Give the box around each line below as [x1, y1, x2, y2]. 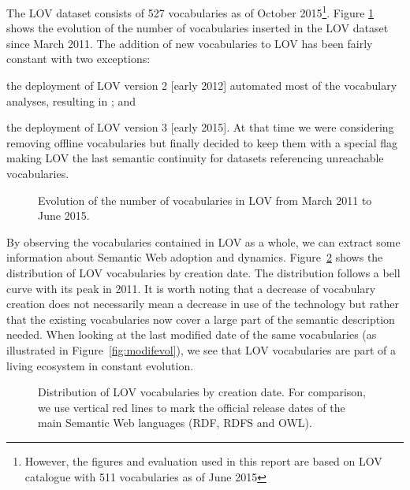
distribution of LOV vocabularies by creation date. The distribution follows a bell [6, 264, 401, 280]
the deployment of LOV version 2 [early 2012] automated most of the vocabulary [6, 77, 397, 94]
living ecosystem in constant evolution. [6, 357, 194, 373]
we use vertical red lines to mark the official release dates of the [38, 399, 345, 415]
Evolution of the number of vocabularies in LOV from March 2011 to [38, 191, 372, 208]
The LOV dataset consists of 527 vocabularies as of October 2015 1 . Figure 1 [6, 2, 375, 20]
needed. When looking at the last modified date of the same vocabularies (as [6, 326, 377, 343]
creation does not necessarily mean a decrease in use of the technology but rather [6, 295, 399, 312]
